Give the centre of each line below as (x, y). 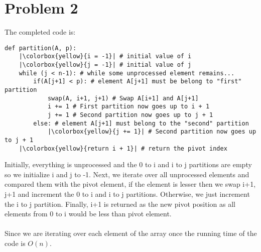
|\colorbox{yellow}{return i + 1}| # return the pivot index (123, 148)
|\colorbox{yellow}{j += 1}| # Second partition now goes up (152, 132)
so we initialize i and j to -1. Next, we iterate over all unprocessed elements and (127, 174)
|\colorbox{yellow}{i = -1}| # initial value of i (105, 56)
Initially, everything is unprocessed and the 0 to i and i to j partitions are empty (128, 164)
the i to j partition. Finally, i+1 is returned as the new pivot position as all (120, 204)
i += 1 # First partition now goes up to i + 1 (128, 107)
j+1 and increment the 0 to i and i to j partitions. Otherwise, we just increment (127, 194)
